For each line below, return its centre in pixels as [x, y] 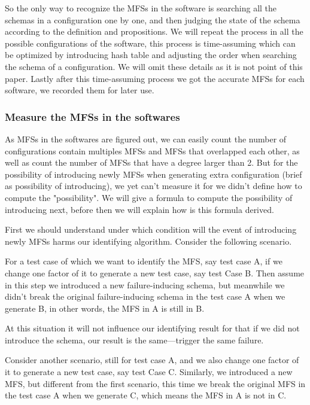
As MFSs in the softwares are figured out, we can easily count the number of [146, 138]
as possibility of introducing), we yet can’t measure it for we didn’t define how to [154, 186]
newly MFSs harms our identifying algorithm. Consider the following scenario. [148, 241]
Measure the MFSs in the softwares [92, 116]
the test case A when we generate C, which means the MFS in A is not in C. [146, 395]
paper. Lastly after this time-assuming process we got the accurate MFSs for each [155, 78]
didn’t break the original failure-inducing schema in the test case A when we [145, 296]
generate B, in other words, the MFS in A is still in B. [105, 308]
